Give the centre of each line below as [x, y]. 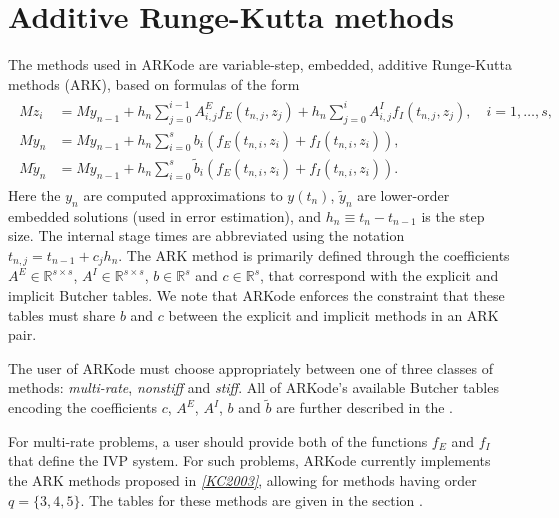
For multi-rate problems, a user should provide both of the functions [218, 440]
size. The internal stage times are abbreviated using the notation [206, 235]
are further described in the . [364, 407]
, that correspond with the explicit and [379, 275]
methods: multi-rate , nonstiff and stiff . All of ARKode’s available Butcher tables [253, 387]
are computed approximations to [183, 194]
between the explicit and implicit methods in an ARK [333, 314]
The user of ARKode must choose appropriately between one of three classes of [250, 367]
